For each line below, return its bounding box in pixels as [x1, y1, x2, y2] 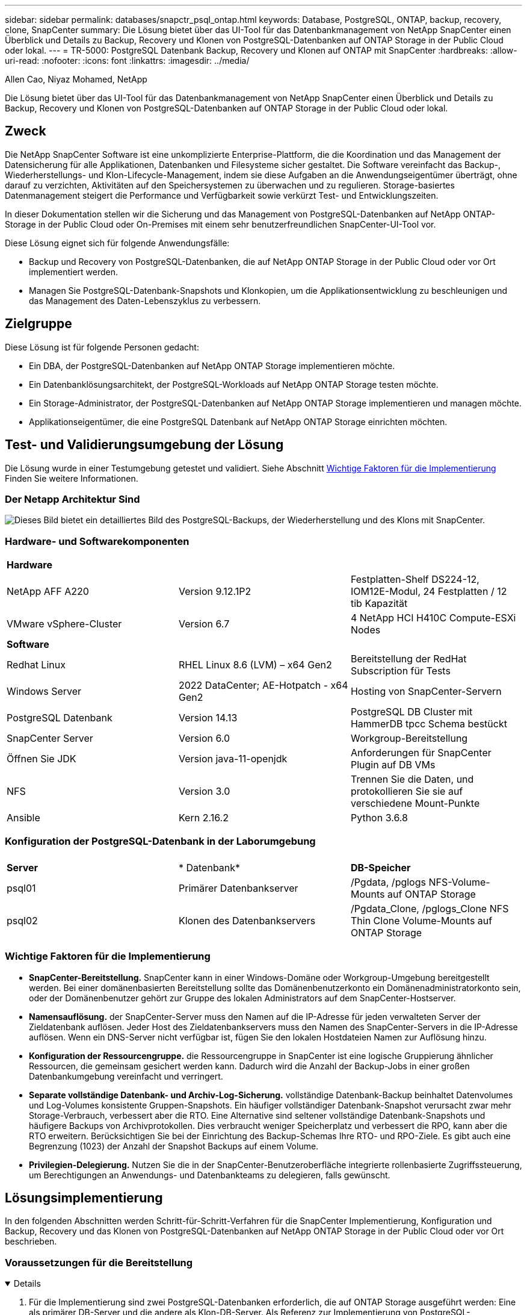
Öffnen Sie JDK [7, 753, 76, 765]
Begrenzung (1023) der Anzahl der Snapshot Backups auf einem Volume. [29, 1140, 319, 1151]
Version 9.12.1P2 [178, 585, 251, 598]
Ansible [7, 812, 40, 824]
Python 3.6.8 [350, 812, 408, 824]
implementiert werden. [29, 266, 119, 277]
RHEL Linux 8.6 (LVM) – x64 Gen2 [178, 659, 332, 671]
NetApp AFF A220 [7, 585, 89, 598]
